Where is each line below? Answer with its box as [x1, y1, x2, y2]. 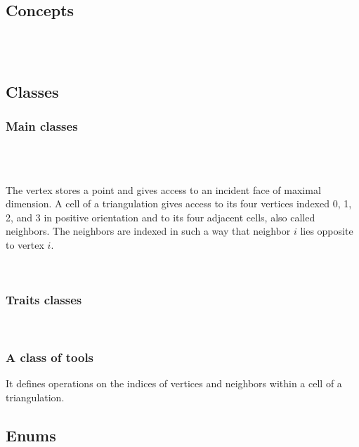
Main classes [6, 117, 78, 135]
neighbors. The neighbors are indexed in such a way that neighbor [6, 223, 291, 238]
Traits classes [6, 291, 82, 309]
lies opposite [300, 223, 353, 238]
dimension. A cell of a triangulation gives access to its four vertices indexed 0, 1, [6, 196, 352, 211]
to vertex [6, 237, 44, 252]
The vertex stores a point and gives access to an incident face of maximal [6, 182, 321, 197]
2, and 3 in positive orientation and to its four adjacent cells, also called [6, 209, 315, 224]
